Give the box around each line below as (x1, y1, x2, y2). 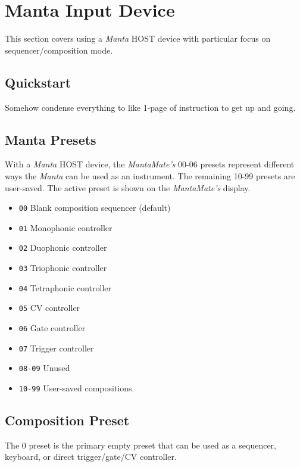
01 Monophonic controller (18, 221, 112, 233)
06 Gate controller (18, 322, 86, 334)
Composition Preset (5, 411, 130, 429)
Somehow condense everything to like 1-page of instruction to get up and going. (5, 101, 296, 113)
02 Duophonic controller (18, 241, 107, 254)
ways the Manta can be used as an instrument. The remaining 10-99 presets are (5, 169, 295, 182)
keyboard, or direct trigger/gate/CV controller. (5, 450, 177, 463)
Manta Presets (5, 130, 96, 148)
